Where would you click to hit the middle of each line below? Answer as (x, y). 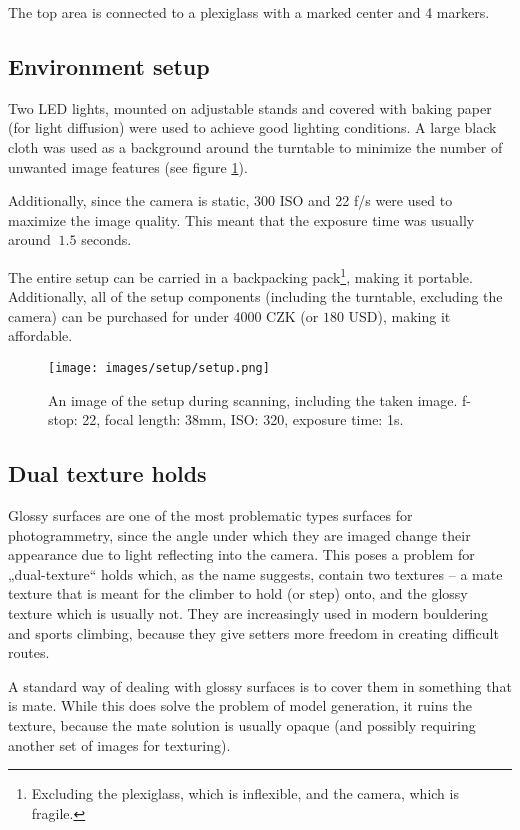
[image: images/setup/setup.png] (159, 367)
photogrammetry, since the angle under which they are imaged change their (239, 534)
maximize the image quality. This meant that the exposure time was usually (241, 219)
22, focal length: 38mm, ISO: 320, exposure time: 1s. (243, 419)
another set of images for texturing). (119, 744)
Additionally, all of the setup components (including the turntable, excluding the (255, 296)
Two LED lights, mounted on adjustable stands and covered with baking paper (250, 107)
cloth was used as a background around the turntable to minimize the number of (255, 146)
